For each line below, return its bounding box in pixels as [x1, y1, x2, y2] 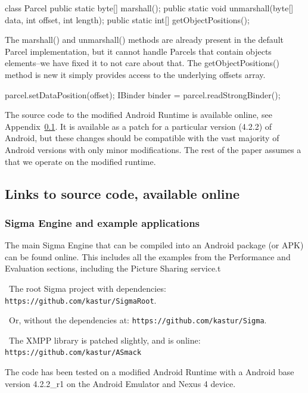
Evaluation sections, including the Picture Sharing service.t [5, 262, 221, 275]
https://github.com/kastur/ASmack [5, 348, 142, 357]
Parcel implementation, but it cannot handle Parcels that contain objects [5, 45, 272, 57]
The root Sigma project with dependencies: [8, 282, 166, 294]
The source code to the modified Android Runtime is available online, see [5, 108, 272, 121]
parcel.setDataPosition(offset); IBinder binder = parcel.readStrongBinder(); [5, 88, 281, 101]
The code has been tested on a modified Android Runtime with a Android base [5, 366, 294, 378]
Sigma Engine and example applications [5, 215, 200, 230]
